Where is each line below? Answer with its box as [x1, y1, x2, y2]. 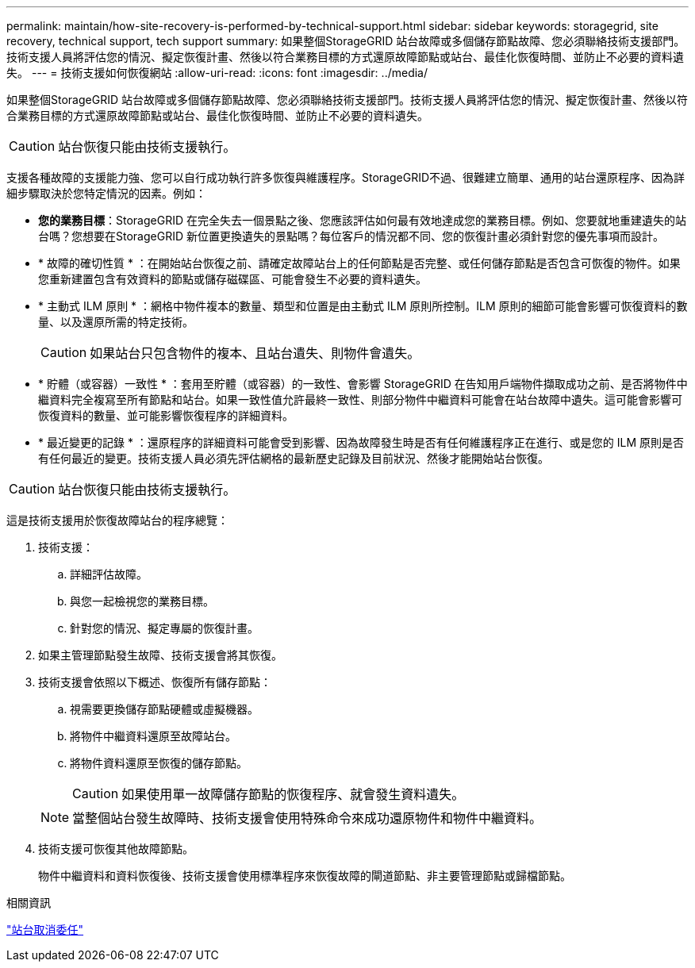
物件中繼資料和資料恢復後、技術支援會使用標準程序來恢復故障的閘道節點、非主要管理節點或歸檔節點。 [38, 869, 571, 882]
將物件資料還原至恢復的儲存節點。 [70, 756, 248, 770]
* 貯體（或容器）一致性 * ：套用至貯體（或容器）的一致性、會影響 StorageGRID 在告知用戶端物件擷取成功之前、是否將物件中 [38, 377, 688, 390]
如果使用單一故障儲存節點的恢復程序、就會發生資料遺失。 [121, 786, 465, 802]
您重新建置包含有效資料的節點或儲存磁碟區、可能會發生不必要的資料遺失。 [38, 272, 427, 286]
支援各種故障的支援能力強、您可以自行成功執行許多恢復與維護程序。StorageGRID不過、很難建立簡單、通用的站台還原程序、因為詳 [6, 171, 685, 184]
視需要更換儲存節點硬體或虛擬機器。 [70, 702, 259, 716]
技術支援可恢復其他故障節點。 [38, 842, 194, 855]
